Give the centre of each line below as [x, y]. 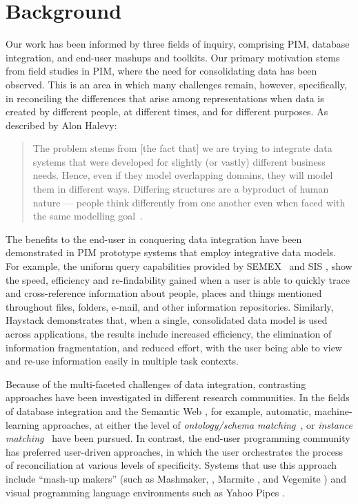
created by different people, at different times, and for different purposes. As [167, 112]
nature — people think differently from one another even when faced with [189, 202]
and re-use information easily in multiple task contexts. [122, 361]
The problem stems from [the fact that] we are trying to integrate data [182, 148]
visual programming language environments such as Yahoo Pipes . [145, 492]
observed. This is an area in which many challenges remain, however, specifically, [176, 84]
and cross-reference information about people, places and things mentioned [164, 293]
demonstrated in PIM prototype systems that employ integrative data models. [171, 252]
